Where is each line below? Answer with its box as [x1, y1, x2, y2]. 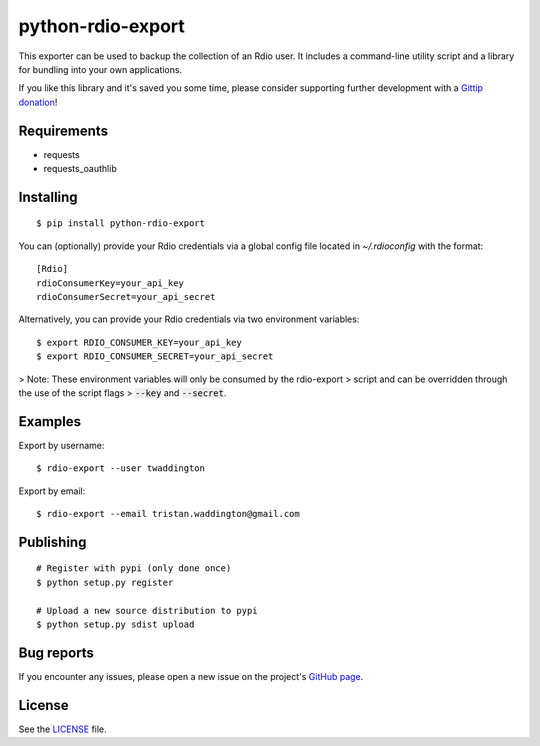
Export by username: [18, 439, 105, 451]
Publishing [18, 533, 87, 550]
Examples [18, 413, 82, 430]
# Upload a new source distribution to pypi [36, 605, 259, 616]
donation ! [18, 96, 58, 108]
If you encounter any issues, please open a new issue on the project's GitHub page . [18, 670, 364, 682]
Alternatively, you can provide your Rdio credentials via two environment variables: [18, 313, 360, 325]
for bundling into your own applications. [18, 63, 183, 75]
